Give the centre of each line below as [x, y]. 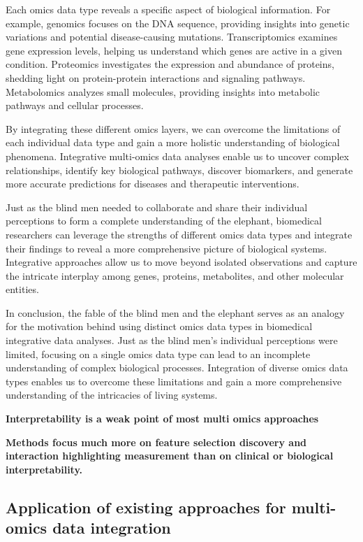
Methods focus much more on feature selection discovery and [156, 442]
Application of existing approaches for [146, 507]
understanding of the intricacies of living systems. [112, 395]
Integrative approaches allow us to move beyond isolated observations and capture [181, 262]
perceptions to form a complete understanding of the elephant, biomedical [164, 221]
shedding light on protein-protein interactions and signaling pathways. [156, 77]
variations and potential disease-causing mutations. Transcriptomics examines [172, 37]
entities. [22, 289]
